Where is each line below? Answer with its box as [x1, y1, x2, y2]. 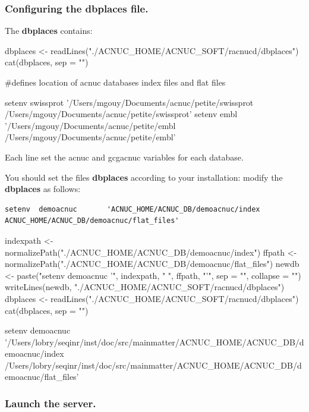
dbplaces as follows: [5, 183, 81, 195]
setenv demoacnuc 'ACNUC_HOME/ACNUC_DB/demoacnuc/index [5, 205, 260, 213]
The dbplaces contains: [5, 24, 93, 37]
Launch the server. [5, 395, 96, 410]
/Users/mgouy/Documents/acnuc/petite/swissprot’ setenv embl [5, 108, 238, 120]
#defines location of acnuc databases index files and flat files [5, 76, 226, 88]
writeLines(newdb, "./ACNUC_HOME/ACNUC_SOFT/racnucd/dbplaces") [5, 281, 285, 293]
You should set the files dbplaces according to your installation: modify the [5, 171, 283, 183]
